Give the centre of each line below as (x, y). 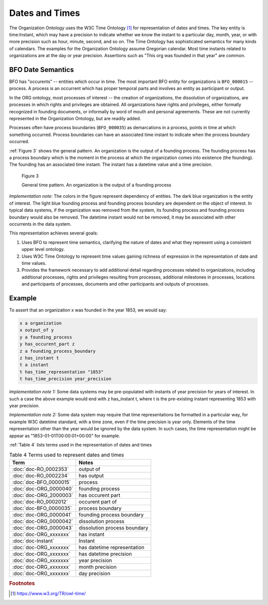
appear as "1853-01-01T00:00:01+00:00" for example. (65, 436)
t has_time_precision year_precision (66, 379)
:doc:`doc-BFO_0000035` (42, 508)
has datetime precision (105, 554)
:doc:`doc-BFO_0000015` (42, 482)
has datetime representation (112, 547)
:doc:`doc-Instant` (33, 540)
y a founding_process (46, 337)
